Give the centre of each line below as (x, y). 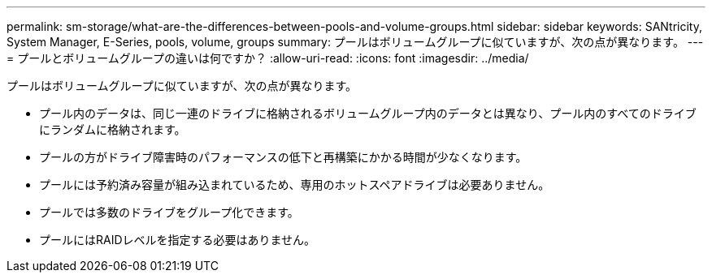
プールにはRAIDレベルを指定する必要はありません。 (178, 240)
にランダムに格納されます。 (113, 129)
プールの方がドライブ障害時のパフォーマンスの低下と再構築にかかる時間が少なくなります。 (283, 157)
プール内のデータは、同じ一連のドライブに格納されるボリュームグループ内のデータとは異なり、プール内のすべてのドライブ (368, 113)
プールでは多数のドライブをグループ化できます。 (169, 212)
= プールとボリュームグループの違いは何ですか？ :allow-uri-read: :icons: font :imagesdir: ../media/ (268, 58)
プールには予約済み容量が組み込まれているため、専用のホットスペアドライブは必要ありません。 (295, 185)
